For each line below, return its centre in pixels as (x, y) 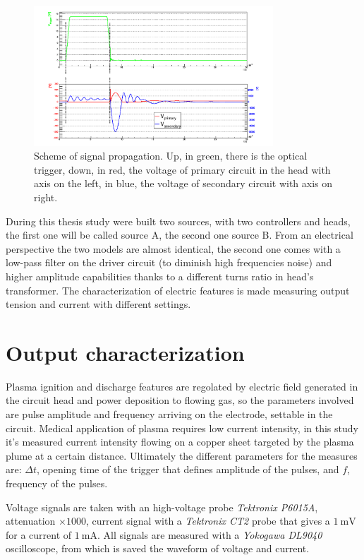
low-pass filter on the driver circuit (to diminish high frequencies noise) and (169, 262)
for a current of (39, 534)
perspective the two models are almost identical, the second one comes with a (173, 248)
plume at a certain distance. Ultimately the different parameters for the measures (182, 455)
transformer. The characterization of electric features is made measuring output (178, 290)
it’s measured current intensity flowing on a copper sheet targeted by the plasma (180, 442)
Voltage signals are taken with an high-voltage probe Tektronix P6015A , (162, 507)
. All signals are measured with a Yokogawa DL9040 (210, 534)
